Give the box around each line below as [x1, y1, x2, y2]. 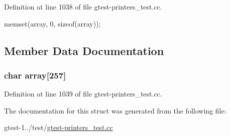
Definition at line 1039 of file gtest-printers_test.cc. [4, 88, 162, 99]
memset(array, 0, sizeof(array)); [4, 18, 101, 28]
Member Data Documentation [4, 42, 164, 58]
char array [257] [4, 68, 66, 81]
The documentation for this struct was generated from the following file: [4, 105, 226, 115]
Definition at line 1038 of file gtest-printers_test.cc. [4, 1, 162, 11]
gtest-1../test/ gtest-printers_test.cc [4, 122, 113, 132]
